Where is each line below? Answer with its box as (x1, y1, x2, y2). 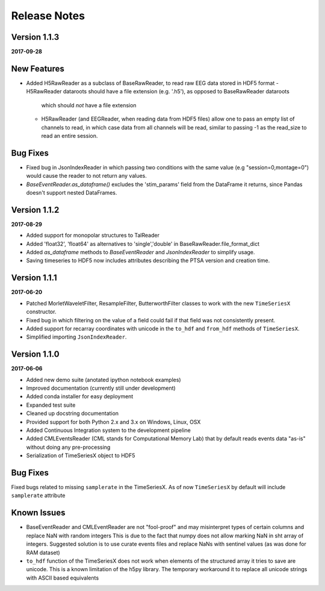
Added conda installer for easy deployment (26, 393, 134, 400)
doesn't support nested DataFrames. (26, 189, 117, 196)
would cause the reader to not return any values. (26, 172, 147, 180)
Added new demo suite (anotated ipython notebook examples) (26, 376, 181, 383)
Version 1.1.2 (11, 205, 60, 215)
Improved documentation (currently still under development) (26, 384, 176, 392)
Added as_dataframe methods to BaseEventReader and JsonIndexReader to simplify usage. (26, 249, 255, 256)
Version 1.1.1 (11, 273, 57, 283)
